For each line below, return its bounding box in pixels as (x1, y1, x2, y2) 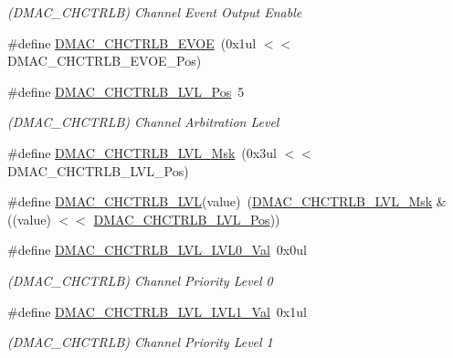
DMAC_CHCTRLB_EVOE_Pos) (7, 51, 202, 70)
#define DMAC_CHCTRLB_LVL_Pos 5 (7, 81, 245, 100)
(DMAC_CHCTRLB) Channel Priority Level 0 (7, 270, 273, 290)
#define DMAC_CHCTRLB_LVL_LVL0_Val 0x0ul (7, 240, 307, 259)
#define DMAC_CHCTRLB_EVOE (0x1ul (7, 33, 257, 52)
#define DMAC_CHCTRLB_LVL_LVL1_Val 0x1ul (7, 301, 307, 321)
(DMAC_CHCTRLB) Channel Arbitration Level (7, 112, 279, 132)
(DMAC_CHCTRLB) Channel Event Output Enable (7, 3, 302, 21)
